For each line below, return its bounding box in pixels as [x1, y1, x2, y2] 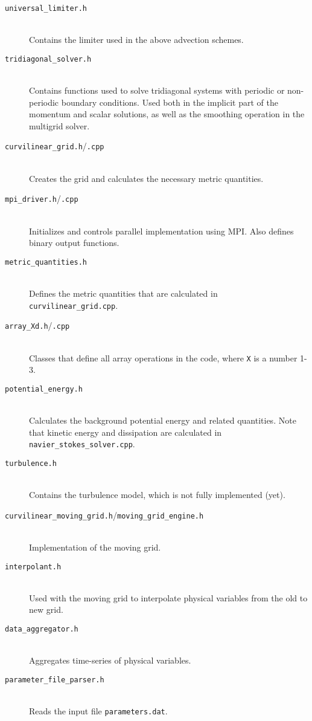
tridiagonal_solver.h [5, 54, 92, 63]
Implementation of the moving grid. [29, 540, 161, 553]
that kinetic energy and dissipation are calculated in [29, 425, 222, 438]
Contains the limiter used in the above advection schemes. [29, 33, 244, 46]
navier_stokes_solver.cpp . [29, 438, 135, 450]
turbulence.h [5, 459, 57, 468]
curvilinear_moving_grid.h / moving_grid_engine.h [5, 508, 204, 521]
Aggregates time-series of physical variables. [29, 654, 191, 667]
